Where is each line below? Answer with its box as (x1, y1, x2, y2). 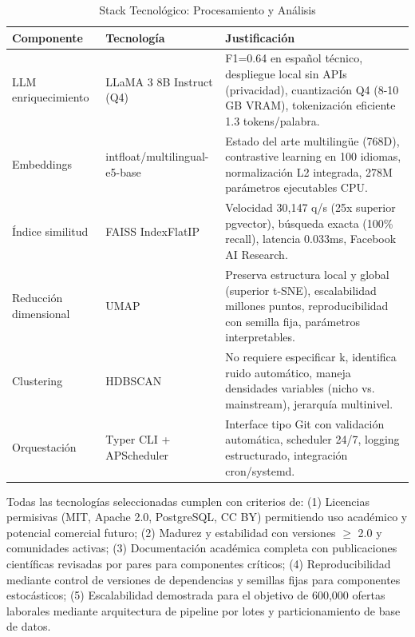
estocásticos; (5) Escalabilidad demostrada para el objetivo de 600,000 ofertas (6, 587, 385, 603)
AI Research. (225, 246, 288, 263)
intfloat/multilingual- (105, 148, 209, 165)
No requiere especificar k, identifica (225, 348, 397, 365)
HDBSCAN (105, 372, 162, 388)
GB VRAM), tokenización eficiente (225, 97, 396, 113)
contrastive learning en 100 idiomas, (225, 148, 401, 165)
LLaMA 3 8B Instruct (105, 73, 213, 90)
